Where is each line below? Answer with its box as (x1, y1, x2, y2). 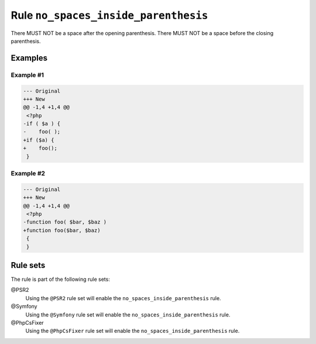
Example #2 (11, 169, 46, 177)
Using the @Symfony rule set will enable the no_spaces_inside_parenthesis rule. (25, 311, 231, 318)
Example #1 (11, 71, 44, 79)
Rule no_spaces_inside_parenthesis (11, 9, 208, 22)
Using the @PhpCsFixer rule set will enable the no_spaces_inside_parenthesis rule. (25, 328, 240, 335)
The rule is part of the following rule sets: (11, 276, 111, 283)
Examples (11, 53, 48, 63)
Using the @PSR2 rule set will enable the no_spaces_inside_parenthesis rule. (25, 294, 222, 301)
